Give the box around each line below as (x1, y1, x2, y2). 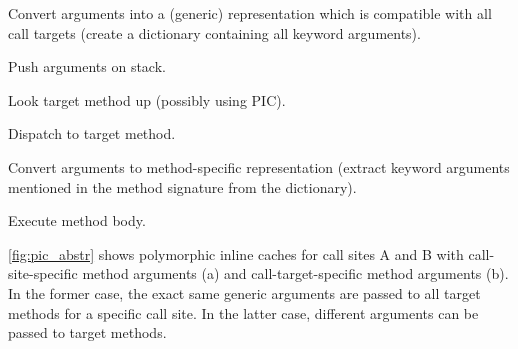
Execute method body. (8, 210, 146, 231)
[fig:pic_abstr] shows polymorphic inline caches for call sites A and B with (8, 243, 464, 264)
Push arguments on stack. (8, 56, 166, 77)
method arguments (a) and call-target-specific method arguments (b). (82, 263, 509, 284)
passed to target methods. (8, 322, 167, 343)
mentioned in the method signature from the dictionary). (8, 176, 357, 197)
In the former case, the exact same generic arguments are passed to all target (8, 282, 481, 303)
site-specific (8, 263, 78, 284)
